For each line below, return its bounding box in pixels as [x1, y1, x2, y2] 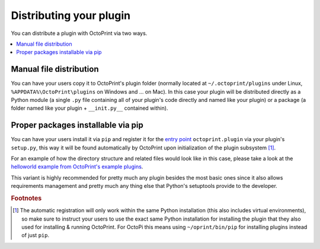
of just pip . [21, 232, 50, 239]
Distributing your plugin [11, 9, 130, 22]
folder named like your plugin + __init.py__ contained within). [11, 104, 168, 112]
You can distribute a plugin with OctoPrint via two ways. [11, 30, 148, 37]
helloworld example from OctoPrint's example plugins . [11, 163, 143, 170]
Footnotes [11, 194, 42, 203]
